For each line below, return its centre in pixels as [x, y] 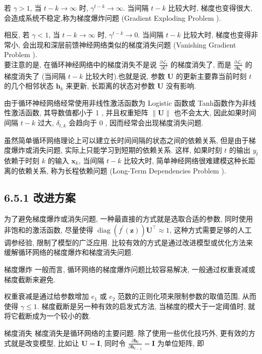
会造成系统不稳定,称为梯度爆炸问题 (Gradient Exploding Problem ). [113, 17]
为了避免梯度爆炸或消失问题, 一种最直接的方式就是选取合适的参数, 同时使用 [129, 219]
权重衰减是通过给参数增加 [46, 296]
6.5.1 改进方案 [40, 197]
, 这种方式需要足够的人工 [211, 229]
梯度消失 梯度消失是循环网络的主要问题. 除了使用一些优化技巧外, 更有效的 [126, 333]
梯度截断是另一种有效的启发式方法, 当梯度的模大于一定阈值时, [144, 306]
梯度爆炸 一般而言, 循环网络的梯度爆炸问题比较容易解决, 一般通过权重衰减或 [130, 269]
